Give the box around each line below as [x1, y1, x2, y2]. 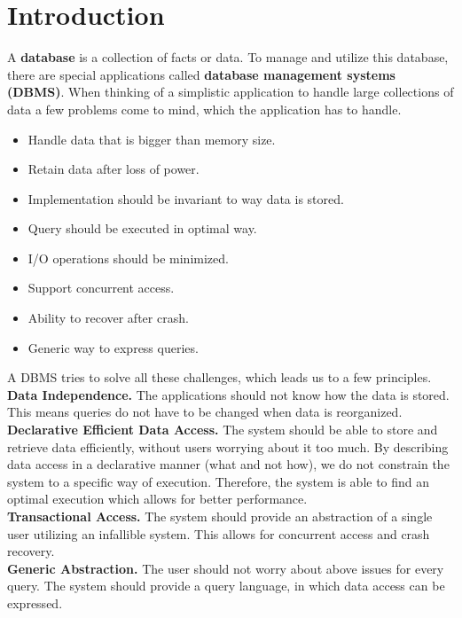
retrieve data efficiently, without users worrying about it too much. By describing [7, 437, 449, 456]
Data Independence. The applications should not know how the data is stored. [7, 385, 450, 403]
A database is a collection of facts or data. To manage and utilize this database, [7, 48, 449, 66]
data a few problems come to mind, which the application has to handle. [7, 99, 402, 118]
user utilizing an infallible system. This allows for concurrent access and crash [7, 524, 430, 543]
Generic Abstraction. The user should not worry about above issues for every [7, 559, 444, 577]
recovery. [7, 542, 55, 560]
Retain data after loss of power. [27, 160, 200, 178]
